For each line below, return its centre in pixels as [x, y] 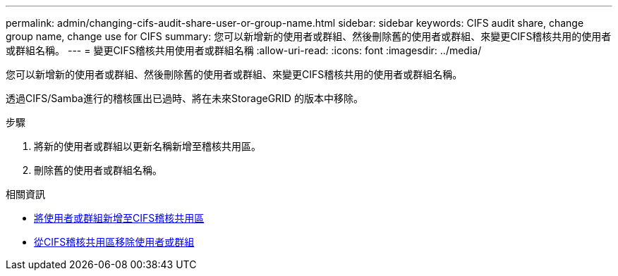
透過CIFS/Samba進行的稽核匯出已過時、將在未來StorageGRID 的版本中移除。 [184, 98]
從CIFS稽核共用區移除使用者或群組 [114, 242]
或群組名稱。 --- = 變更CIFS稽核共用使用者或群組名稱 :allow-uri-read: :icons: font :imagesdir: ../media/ [244, 50]
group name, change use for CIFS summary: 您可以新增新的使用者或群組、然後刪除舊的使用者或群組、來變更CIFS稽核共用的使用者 [309, 36]
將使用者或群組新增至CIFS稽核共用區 [119, 218]
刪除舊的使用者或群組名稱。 [98, 170]
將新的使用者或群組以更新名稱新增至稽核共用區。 [147, 146]
